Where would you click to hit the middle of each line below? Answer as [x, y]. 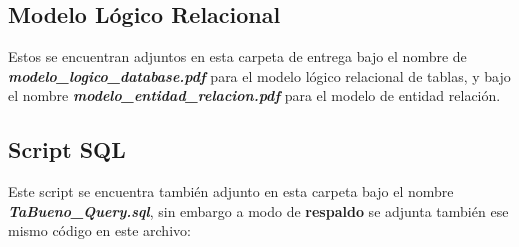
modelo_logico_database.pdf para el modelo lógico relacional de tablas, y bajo [259, 75]
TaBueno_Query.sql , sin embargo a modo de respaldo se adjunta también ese [258, 210]
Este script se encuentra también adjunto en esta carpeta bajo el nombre [231, 191]
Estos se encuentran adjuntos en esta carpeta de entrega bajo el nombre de [237, 56]
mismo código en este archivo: [99, 230]
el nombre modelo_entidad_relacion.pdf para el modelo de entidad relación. [254, 95]
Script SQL [67, 149]
